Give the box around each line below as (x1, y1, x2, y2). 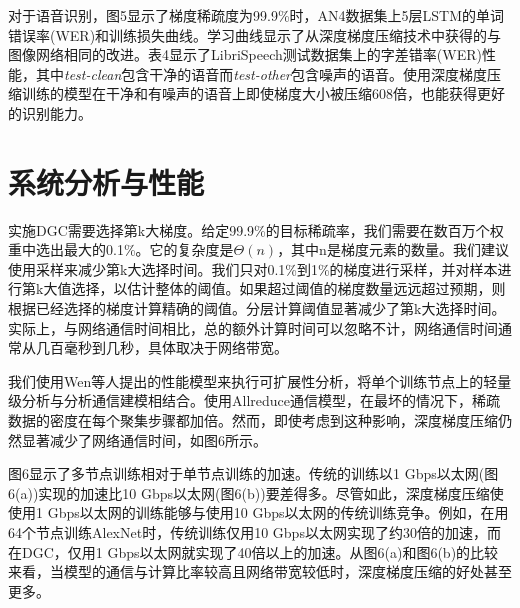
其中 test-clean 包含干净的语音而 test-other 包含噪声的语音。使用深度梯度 (35, 63, 488, 84)
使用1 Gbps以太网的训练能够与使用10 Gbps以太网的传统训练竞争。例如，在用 (8, 502, 509, 523)
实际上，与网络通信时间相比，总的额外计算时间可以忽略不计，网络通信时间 (8, 317, 498, 338)
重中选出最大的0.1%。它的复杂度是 (8, 239, 234, 260)
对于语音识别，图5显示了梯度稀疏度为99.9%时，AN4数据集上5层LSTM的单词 (8, 5, 505, 25)
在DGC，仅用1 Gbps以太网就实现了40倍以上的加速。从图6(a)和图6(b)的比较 (8, 541, 499, 562)
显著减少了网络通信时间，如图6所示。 (21, 429, 267, 450)
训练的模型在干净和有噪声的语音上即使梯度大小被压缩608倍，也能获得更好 (21, 83, 505, 104)
